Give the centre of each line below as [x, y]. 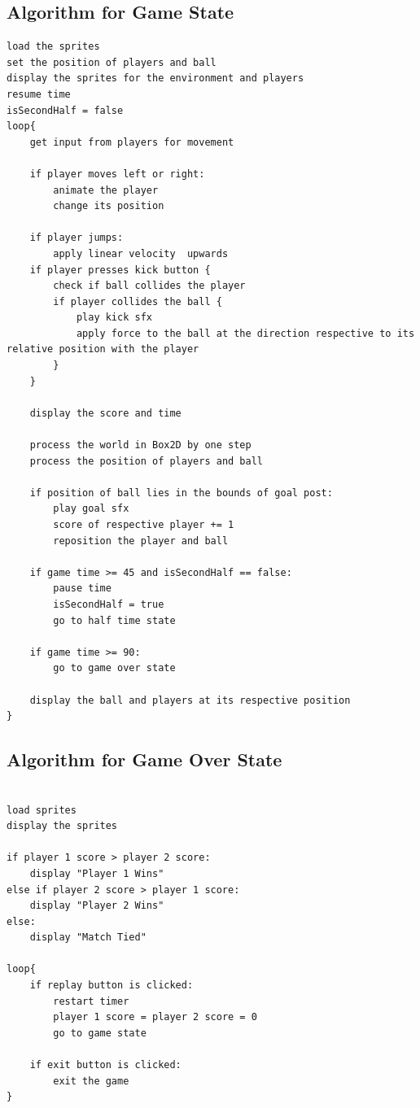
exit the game [91, 1081]
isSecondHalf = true [109, 604]
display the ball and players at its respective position [190, 700]
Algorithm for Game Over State [144, 759]
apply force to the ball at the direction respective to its [245, 333]
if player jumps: [77, 238]
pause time [82, 589]
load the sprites [53, 47]
